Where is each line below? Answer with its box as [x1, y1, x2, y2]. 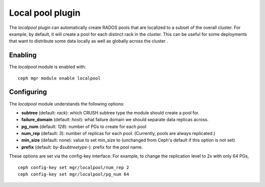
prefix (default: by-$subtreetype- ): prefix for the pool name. [21, 144, 143, 150]
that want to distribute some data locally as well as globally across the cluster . [9, 38, 168, 44]
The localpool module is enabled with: [9, 64, 86, 70]
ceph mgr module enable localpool [18, 75, 101, 81]
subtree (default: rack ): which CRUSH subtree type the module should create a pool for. [21, 109, 200, 115]
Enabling [9, 51, 37, 59]
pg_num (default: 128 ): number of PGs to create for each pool [21, 123, 147, 130]
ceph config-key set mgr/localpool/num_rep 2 [18, 164, 130, 170]
